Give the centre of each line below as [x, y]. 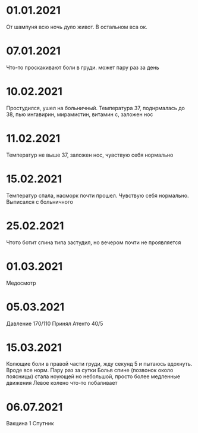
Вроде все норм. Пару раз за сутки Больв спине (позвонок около [90, 370]
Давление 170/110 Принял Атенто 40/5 [55, 323]
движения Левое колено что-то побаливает [62, 383]
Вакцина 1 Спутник [30, 423]
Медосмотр [21, 283]
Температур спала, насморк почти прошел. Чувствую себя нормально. [98, 195]
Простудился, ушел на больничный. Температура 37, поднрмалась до [96, 108]
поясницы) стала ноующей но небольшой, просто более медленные [93, 376]
